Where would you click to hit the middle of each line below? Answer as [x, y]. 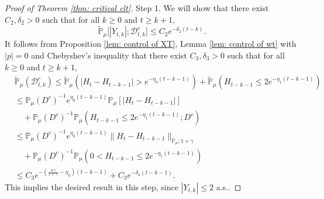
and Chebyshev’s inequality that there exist [109, 55]
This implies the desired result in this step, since [92, 186]
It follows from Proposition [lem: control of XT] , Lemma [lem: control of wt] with [151, 44]
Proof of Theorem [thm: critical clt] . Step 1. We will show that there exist [137, 8]
